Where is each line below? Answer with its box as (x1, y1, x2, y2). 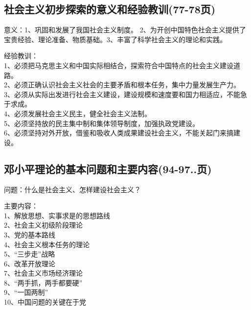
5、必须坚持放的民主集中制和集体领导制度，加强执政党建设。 (4, 118, 199, 128)
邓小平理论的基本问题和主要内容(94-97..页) (4, 161, 212, 176)
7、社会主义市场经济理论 (4, 268, 83, 278)
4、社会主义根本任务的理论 (4, 239, 90, 249)
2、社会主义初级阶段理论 (4, 220, 83, 230)
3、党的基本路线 (4, 229, 55, 239)
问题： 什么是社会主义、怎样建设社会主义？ (4, 184, 141, 194)
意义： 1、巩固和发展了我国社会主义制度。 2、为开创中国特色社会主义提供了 (4, 25, 246, 35)
